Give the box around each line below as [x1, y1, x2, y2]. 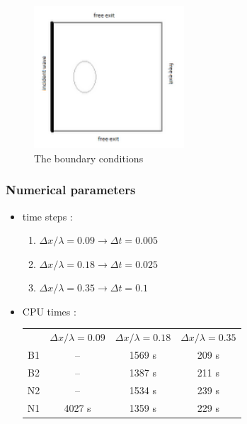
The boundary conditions [34, 150, 144, 165]
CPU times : [22, 303, 76, 318]
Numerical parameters [6, 181, 136, 199]
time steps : [22, 208, 73, 223]
